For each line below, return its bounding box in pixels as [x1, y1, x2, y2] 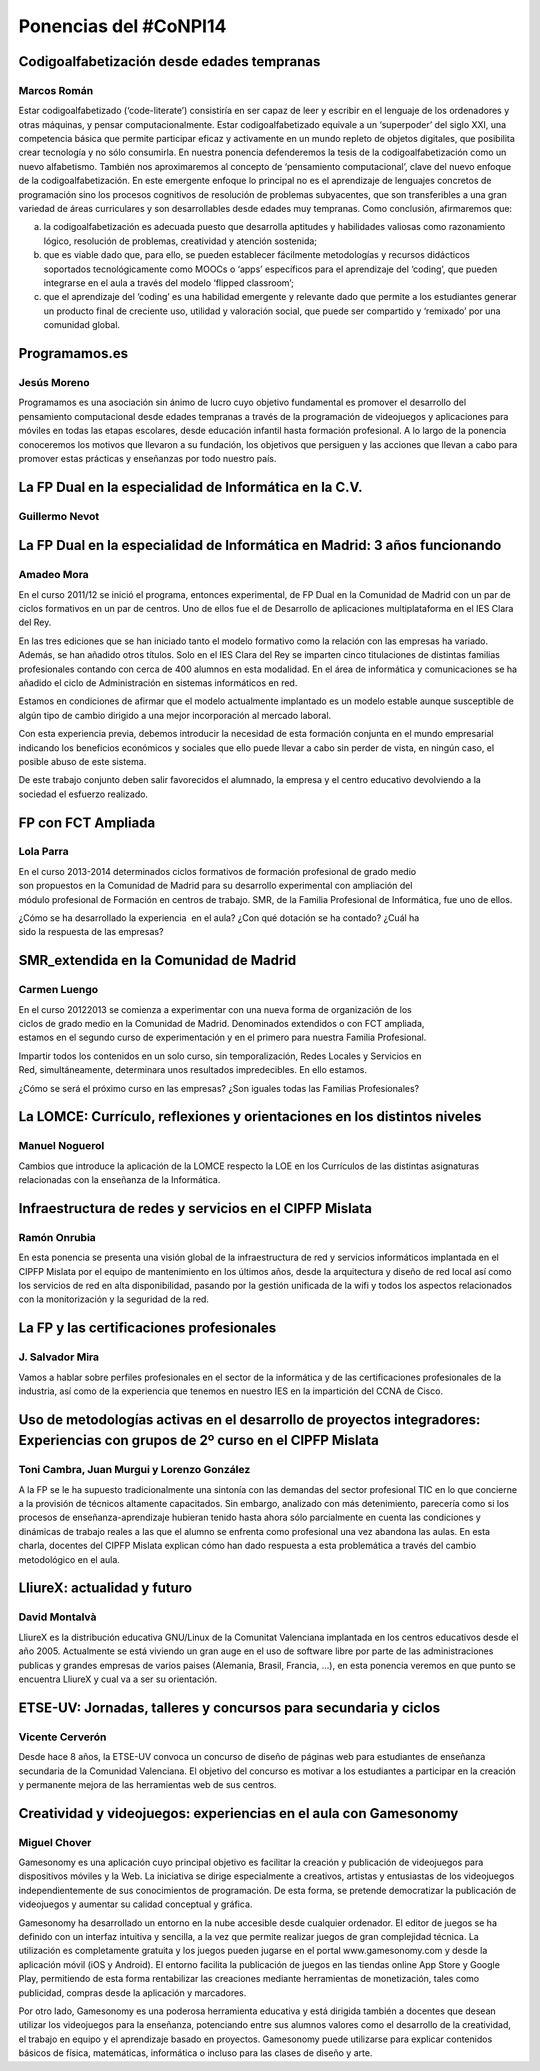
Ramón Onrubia [18, 1230, 97, 1244]
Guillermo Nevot [18, 509, 100, 523]
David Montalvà [18, 1610, 97, 1624]
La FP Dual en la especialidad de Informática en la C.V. [18, 478, 364, 495]
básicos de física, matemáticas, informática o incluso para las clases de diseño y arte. [18, 2047, 373, 2059]
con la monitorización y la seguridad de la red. [18, 1293, 210, 1305]
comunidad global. [43, 319, 120, 331]
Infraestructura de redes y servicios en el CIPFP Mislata [18, 1200, 372, 1217]
